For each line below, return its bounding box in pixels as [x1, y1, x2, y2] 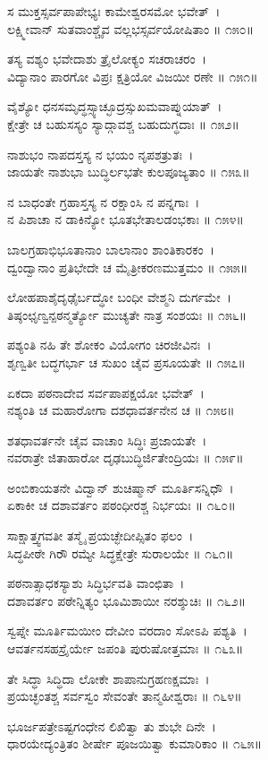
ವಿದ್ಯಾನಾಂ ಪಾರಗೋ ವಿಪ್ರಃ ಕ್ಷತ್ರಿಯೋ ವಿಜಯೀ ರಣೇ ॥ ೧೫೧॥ [7, 66, 258, 85]
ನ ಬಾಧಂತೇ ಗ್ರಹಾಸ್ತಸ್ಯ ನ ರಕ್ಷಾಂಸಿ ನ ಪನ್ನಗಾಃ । [7, 192, 200, 211]
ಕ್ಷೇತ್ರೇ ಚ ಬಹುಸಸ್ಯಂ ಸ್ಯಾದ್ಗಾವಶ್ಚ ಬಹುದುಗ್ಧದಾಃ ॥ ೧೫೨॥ [7, 114, 239, 133]
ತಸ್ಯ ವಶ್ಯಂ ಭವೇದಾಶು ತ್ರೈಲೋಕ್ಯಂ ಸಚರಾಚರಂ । [7, 49, 207, 68]
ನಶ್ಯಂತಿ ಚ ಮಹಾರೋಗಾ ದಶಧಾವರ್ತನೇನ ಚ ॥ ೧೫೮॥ [7, 401, 235, 419]
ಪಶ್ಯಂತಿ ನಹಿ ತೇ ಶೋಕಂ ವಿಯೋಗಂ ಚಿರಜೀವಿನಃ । [7, 335, 212, 354]
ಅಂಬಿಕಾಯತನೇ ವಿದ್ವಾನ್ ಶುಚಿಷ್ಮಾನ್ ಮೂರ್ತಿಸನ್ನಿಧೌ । [7, 478, 234, 497]
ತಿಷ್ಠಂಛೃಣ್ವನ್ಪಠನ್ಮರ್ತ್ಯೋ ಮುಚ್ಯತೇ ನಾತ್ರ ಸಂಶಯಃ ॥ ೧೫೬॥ [7, 305, 247, 324]
